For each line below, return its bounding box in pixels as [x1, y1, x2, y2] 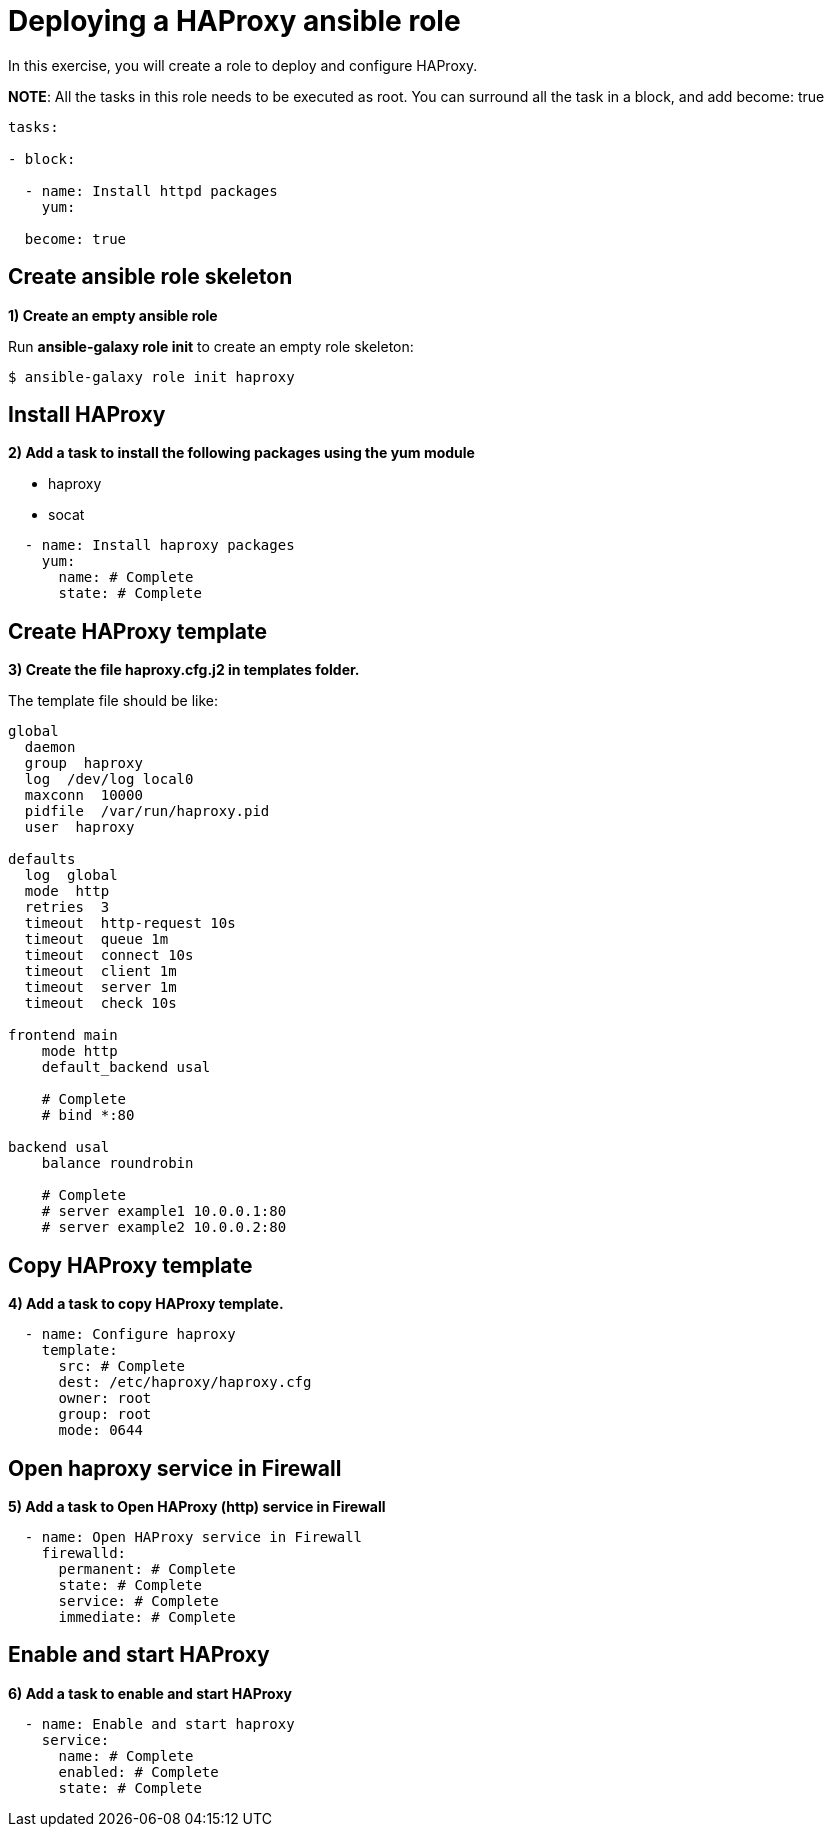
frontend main [8, 1027, 118, 1044]
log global [24, 867, 118, 884]
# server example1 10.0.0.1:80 [41, 1203, 287, 1220]
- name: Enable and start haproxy [24, 1715, 295, 1732]
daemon [24, 739, 76, 756]
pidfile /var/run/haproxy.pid [24, 803, 270, 820]
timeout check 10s [24, 995, 177, 1012]
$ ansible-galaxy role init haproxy [8, 368, 295, 385]
